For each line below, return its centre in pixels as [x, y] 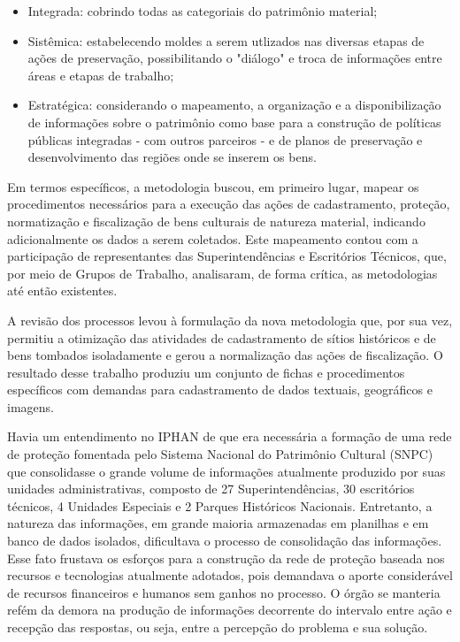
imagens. [31, 406]
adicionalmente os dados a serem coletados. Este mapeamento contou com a [213, 238]
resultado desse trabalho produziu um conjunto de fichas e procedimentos [206, 372]
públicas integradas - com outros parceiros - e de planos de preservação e [225, 139]
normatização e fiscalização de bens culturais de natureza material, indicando [216, 221]
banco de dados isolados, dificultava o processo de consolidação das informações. [225, 541]
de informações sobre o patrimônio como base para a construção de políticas [234, 122]
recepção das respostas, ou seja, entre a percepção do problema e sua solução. [218, 627]
